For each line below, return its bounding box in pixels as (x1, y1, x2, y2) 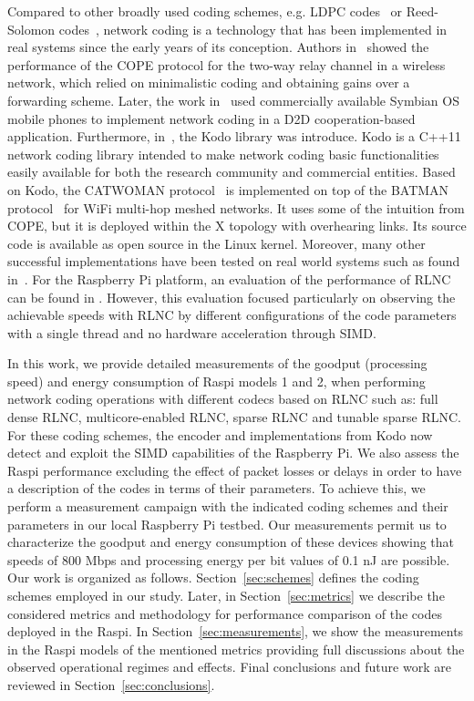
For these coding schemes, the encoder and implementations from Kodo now (7, 425, 433, 444)
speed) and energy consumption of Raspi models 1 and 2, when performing (7, 371, 426, 390)
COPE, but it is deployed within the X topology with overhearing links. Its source (7, 216, 467, 235)
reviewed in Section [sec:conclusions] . (7, 675, 215, 694)
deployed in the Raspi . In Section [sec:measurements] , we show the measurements (7, 622, 464, 641)
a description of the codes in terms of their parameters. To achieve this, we (7, 479, 426, 498)
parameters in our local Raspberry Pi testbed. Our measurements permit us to (7, 514, 447, 533)
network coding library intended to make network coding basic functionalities (7, 144, 439, 163)
